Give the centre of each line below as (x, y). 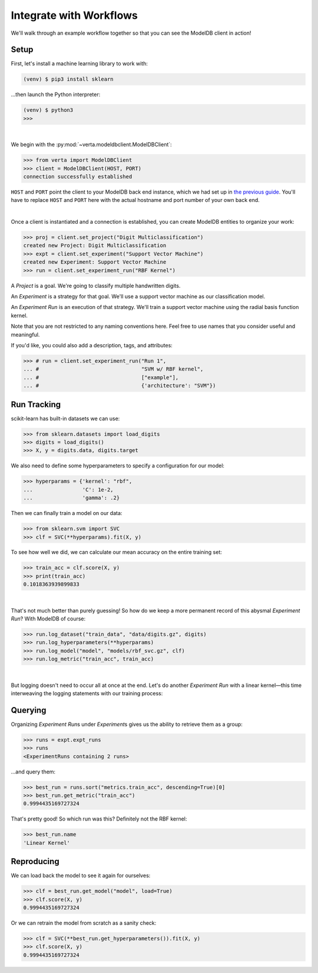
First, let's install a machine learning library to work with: (79, 64)
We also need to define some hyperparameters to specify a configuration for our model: (118, 466)
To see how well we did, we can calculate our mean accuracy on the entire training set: (116, 552)
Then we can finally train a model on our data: (67, 513)
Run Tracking (36, 404)
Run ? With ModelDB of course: (48, 619)
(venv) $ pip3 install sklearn (69, 79)
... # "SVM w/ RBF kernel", (113, 369)
